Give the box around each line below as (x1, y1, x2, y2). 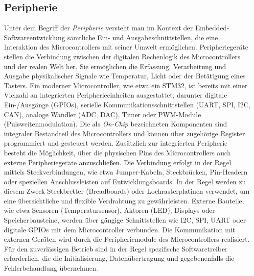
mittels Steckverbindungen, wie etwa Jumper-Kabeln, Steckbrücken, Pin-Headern (4, 167, 248, 177)
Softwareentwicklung (4, 32, 65, 42)
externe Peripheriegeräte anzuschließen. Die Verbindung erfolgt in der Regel (4, 157, 231, 167)
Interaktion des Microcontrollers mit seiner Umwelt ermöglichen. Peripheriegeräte (4, 42, 248, 52)
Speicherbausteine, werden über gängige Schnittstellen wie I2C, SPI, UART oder (4, 215, 246, 225)
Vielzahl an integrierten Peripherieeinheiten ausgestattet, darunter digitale (4, 90, 227, 100)
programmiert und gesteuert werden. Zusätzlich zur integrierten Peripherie (4, 138, 228, 148)
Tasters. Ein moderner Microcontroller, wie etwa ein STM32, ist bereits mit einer (4, 80, 248, 90)
